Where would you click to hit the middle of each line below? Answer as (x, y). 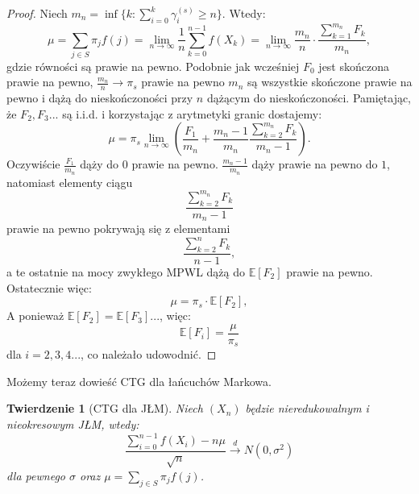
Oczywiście (33, 164)
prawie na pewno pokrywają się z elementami (118, 228)
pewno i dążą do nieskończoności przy (100, 98)
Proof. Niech (37, 13)
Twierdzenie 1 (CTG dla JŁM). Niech (105, 408)
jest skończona (354, 66)
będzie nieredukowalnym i (307, 408)
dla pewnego (36, 475)
